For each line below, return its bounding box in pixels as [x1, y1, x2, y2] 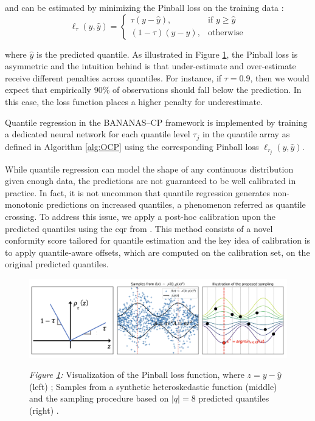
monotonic [5, 198, 44, 211]
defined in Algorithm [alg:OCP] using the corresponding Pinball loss [5, 140, 259, 152]
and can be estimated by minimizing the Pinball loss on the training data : [5, 1, 284, 13]
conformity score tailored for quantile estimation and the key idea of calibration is [5, 234, 311, 247]
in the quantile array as [202, 128, 290, 140]
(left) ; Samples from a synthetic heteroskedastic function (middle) [29, 380, 277, 392]
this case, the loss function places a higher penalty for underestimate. [5, 95, 263, 108]
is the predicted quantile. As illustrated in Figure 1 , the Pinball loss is [36, 47, 298, 60]
